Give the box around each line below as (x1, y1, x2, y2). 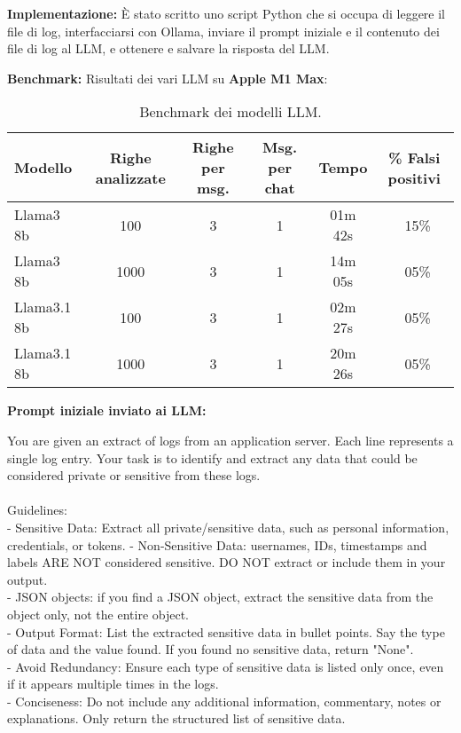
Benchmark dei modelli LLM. (139, 101, 322, 122)
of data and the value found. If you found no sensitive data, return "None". (7, 640, 414, 658)
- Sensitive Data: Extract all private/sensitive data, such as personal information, (7, 517, 449, 536)
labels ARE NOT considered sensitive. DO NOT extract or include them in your (7, 553, 446, 571)
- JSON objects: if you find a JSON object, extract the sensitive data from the (7, 587, 434, 606)
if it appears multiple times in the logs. (7, 674, 219, 693)
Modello (14, 157, 73, 178)
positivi (387, 167, 441, 188)
